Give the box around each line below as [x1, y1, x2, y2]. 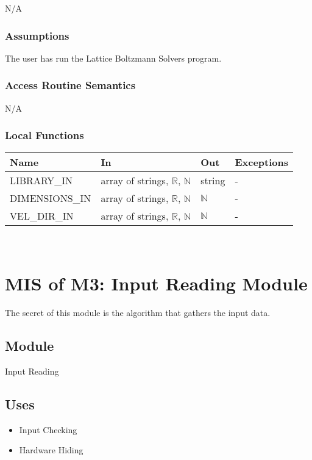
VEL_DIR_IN [10, 209, 74, 223]
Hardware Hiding [19, 444, 83, 456]
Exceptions [235, 155, 289, 170]
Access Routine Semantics [5, 77, 136, 93]
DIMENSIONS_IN [10, 191, 91, 206]
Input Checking [19, 423, 77, 436]
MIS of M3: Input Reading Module [5, 271, 308, 296]
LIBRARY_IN [10, 173, 73, 188]
